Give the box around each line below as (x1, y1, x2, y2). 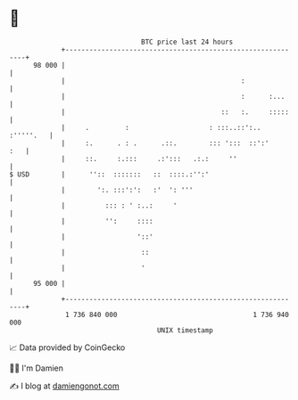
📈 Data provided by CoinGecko (9, 342, 126, 353)
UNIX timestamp (156, 325, 214, 335)
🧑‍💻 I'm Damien (9, 363, 64, 373)
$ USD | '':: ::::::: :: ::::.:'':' (9, 169, 210, 179)
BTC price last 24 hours (141, 37, 234, 46)
